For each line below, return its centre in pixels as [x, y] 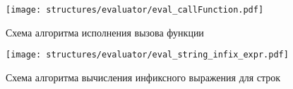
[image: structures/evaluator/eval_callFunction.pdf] [135, 10]
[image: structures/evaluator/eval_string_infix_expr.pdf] [147, 55]
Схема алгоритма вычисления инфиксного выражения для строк [143, 77]
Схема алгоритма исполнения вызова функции [105, 32]
